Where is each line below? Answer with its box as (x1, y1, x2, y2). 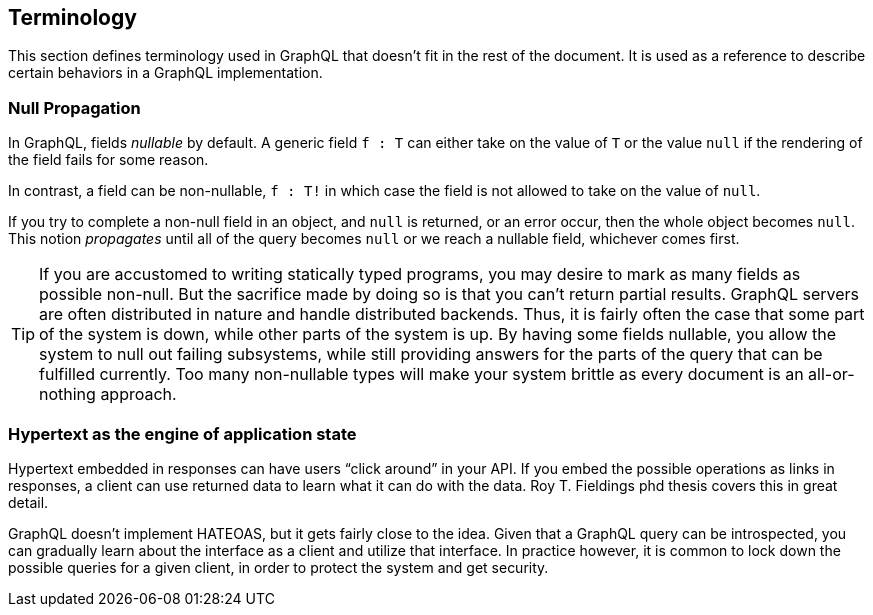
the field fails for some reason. (8, 151, 209, 169)
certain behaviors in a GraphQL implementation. (8, 64, 323, 82)
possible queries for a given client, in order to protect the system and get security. (8, 558, 549, 576)
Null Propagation (8, 97, 141, 118)
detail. (8, 493, 49, 511)
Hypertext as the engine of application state (8, 423, 357, 444)
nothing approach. (39, 384, 177, 405)
